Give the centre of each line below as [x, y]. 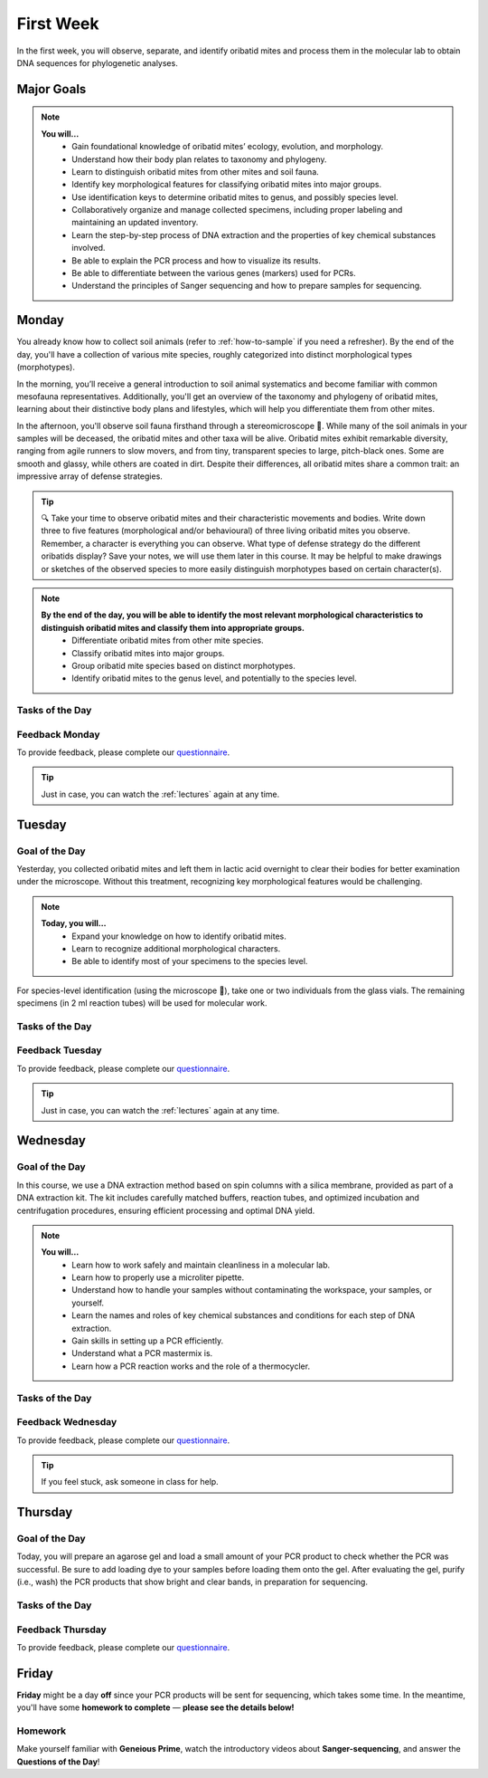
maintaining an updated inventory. [135, 223]
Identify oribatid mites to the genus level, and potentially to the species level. [214, 678]
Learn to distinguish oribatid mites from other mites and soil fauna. [196, 171]
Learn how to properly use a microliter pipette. [158, 1277]
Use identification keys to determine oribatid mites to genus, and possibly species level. [235, 197]
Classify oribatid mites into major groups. [148, 653]
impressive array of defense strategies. [89, 476]
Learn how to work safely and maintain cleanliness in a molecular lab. [201, 1265]
